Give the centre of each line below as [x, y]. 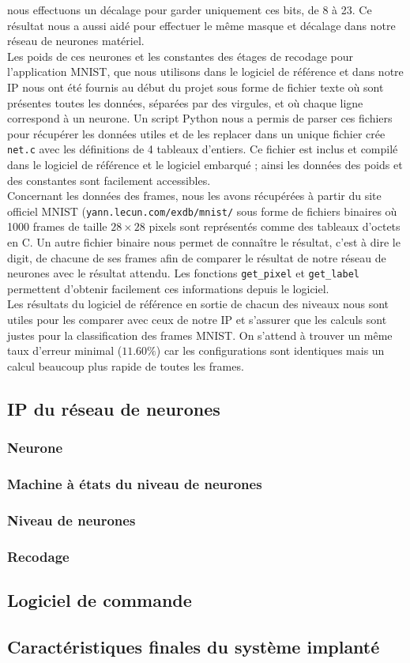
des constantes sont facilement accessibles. [109, 180]
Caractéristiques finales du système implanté [194, 646]
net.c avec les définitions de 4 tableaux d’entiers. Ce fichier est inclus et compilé [203, 149]
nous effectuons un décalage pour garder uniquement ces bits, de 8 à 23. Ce [190, 9]
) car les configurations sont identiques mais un [270, 350]
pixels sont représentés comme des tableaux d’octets [275, 226]
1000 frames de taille [57, 226]
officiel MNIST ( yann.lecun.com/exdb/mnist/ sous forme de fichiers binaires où [202, 211]
